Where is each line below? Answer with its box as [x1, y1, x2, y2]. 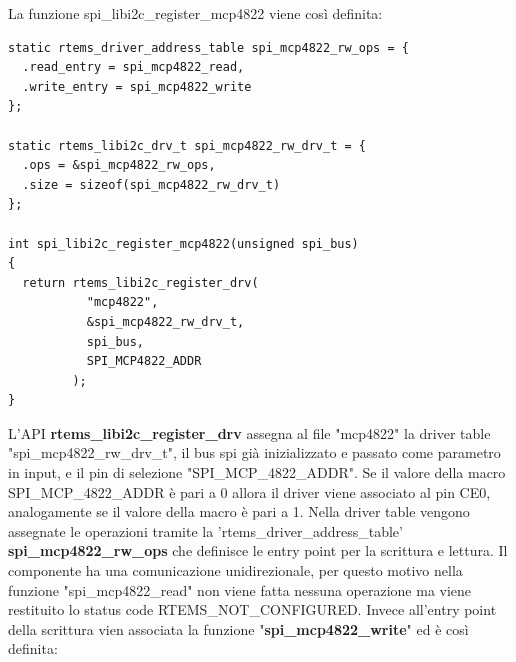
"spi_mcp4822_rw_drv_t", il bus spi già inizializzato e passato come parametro [8, 442, 501, 463]
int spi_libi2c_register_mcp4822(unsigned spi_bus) [8, 236, 359, 251]
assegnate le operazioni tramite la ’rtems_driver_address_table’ [8, 520, 403, 541]
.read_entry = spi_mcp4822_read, [22, 60, 245, 75]
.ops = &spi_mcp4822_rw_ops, [22, 158, 216, 173]
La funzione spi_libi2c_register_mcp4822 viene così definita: [8, 3, 383, 23]
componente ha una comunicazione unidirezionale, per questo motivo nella [8, 560, 463, 581]
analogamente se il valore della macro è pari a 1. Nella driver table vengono [8, 501, 470, 522]
